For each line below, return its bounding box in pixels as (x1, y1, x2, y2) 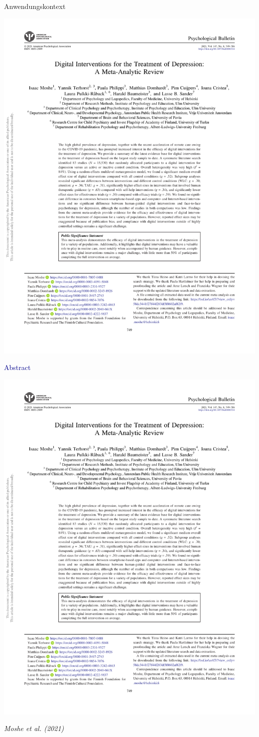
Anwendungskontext (4, 1, 66, 11)
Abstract (4, 362, 31, 372)
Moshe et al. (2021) (4, 723, 64, 734)
